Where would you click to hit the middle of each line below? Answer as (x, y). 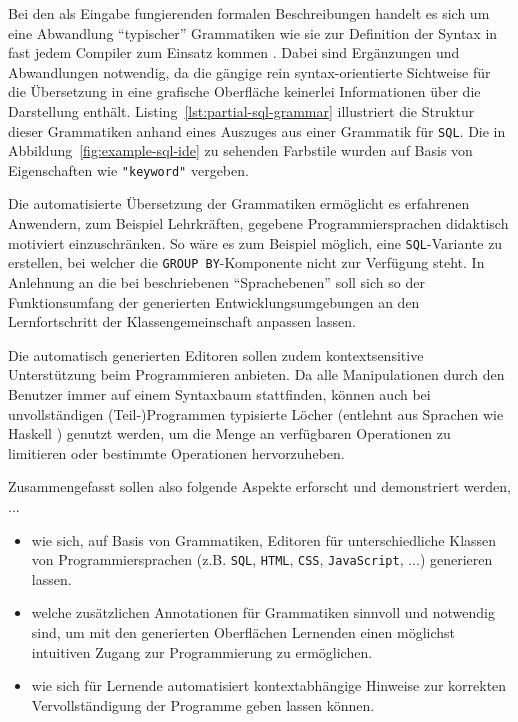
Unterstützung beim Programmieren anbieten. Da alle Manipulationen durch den (256, 374)
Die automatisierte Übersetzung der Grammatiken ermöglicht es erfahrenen (239, 203)
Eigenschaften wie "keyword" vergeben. (128, 169)
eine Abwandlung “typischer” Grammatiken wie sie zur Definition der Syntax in (253, 32)
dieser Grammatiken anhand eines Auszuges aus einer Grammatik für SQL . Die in (257, 130)
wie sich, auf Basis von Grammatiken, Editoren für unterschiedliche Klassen (264, 539)
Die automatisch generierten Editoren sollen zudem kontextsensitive (216, 354)
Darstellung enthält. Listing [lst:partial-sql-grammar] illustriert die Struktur (241, 110)
